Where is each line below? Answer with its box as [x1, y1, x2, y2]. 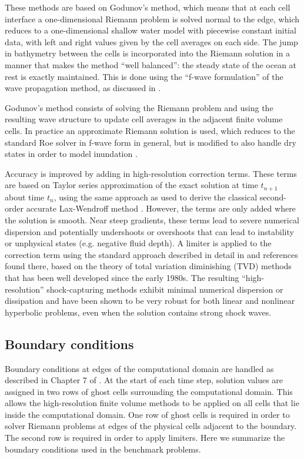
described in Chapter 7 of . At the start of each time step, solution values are [5, 374, 283, 386]
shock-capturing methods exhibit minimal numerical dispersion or [46, 283, 283, 295]
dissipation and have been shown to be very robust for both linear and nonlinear [5, 294, 295, 307]
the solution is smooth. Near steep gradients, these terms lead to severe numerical [5, 213, 299, 226]
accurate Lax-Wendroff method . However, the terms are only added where [26, 202, 296, 215]
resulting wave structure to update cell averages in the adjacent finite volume [5, 113, 283, 125]
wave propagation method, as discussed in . [5, 82, 161, 94]
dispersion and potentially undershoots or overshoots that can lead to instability [5, 225, 294, 237]
